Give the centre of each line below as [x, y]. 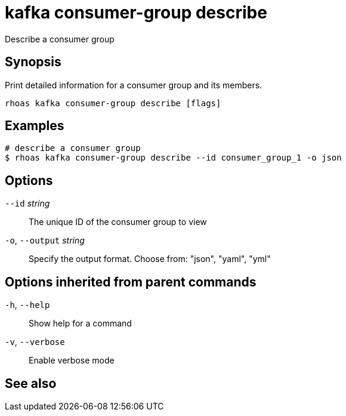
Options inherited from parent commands [131, 282]
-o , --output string [45, 241]
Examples [35, 126]
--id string [27, 204]
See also [31, 383]
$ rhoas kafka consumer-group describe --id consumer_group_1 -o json [173, 158]
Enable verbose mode [72, 360]
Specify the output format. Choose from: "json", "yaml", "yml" [150, 259]
